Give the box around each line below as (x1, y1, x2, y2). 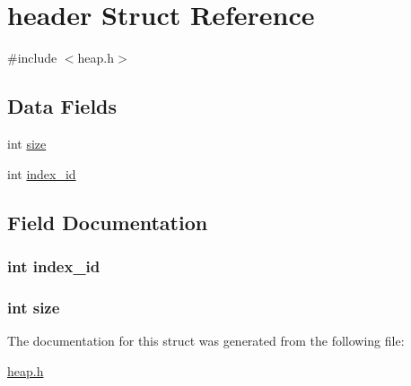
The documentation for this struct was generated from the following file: (7, 330, 405, 349)
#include (7, 48, 57, 67)
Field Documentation (7, 208, 208, 236)
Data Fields (7, 92, 118, 120)
